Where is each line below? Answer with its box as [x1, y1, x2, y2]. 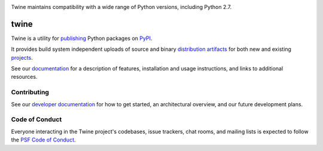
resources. [11, 73, 38, 81]
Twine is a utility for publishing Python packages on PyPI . [11, 35, 153, 42]
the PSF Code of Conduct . [11, 136, 76, 143]
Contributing [11, 88, 49, 97]
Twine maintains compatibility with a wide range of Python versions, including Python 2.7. [11, 4, 232, 10]
